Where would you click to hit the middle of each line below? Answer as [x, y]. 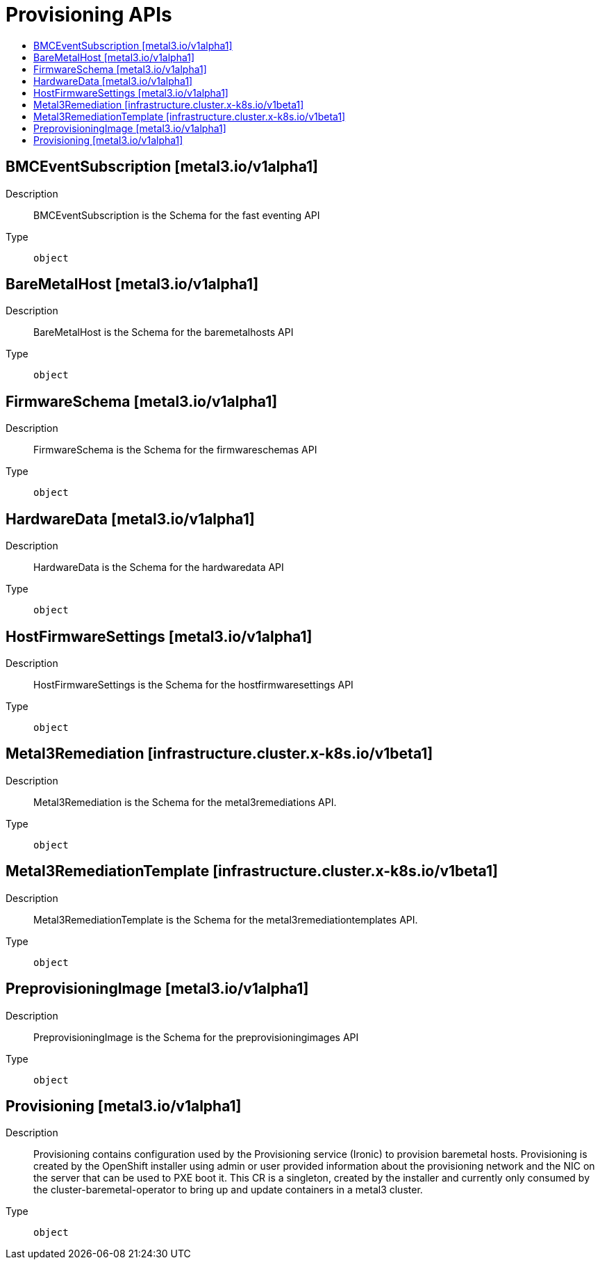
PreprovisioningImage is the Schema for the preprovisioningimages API [196, 1037]
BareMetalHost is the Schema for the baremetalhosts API [164, 332]
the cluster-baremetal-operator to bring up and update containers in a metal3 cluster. [228, 1190]
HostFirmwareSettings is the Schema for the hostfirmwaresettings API [193, 684]
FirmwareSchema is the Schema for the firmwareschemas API [175, 450]
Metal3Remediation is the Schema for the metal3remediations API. [185, 802]
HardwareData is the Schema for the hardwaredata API [159, 567]
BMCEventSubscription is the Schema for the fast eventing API [177, 215]
